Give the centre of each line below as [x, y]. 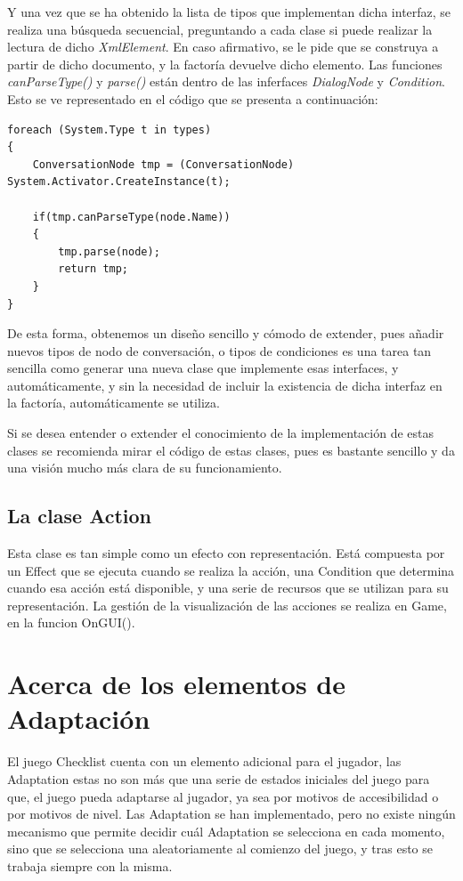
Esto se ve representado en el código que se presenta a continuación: [193, 98]
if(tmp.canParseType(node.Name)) [131, 217]
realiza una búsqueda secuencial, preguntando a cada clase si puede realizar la [220, 29]
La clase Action [80, 516]
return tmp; [93, 269]
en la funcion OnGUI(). [71, 622]
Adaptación [79, 719]
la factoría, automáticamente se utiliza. [114, 403]
